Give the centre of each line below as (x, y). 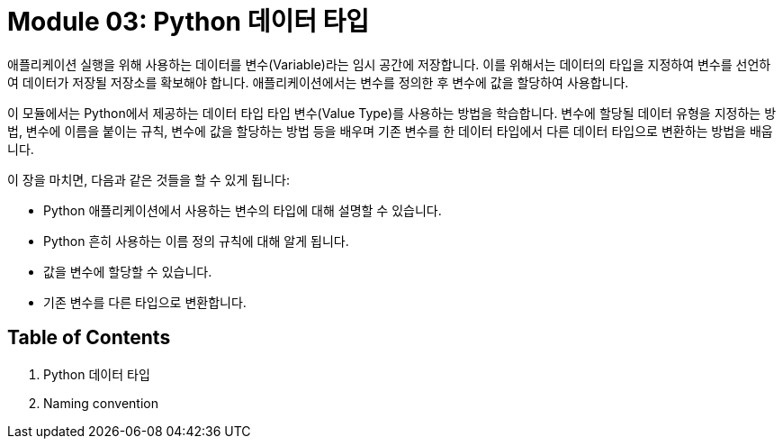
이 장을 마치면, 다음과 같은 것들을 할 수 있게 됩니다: (148, 179)
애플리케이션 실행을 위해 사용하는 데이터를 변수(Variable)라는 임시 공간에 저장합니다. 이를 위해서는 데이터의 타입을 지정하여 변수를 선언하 (389, 64)
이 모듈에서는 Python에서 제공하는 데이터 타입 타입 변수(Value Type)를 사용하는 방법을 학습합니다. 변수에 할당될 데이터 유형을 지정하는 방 (392, 113)
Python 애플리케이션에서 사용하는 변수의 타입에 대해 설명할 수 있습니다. (243, 210)
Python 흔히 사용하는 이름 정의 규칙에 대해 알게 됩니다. (196, 241)
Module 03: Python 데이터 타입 (189, 22)
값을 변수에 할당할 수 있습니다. (128, 271)
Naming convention (101, 403)
